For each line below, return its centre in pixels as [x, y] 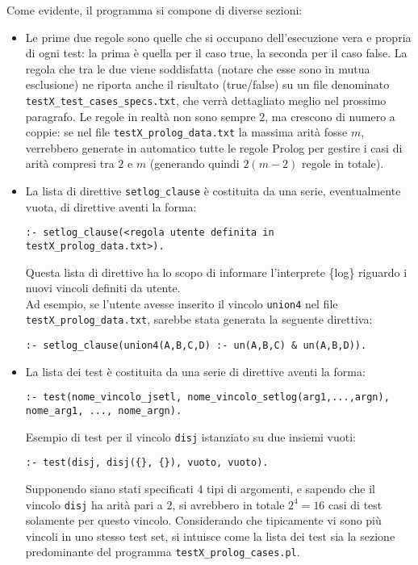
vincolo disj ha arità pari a [94, 504]
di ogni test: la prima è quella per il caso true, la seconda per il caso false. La [216, 53]
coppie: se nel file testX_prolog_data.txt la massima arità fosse [186, 132]
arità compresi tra [70, 163]
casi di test [355, 504]
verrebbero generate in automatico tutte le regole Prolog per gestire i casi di [214, 147]
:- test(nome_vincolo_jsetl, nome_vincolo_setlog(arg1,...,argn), [207, 398]
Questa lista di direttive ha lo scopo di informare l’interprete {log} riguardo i [216, 272]
